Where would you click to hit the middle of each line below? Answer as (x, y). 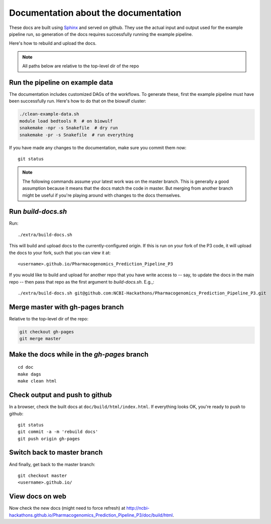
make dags (29, 374)
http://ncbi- (138, 508)
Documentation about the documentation (95, 13)
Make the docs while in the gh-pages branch (79, 354)
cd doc (26, 367)
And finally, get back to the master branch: (52, 464)
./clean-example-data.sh (49, 114)
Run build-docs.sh (38, 212)
